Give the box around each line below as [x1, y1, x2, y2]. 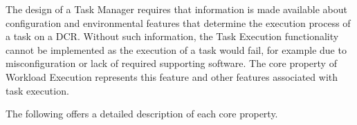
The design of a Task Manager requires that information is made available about [6, 2, 347, 16]
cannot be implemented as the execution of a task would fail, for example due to [6, 42, 347, 57]
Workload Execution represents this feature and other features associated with [6, 69, 338, 84]
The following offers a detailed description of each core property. [6, 106, 278, 121]
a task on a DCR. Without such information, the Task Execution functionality [6, 29, 339, 44]
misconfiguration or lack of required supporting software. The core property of [6, 56, 337, 70]
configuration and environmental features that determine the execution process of [6, 15, 351, 30]
